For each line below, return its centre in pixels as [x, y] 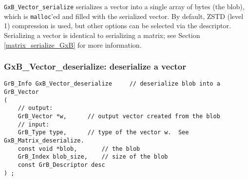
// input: [34, 124]
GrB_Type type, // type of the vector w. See [103, 133]
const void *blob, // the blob [79, 149]
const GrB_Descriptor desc [61, 165]
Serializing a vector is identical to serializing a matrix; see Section [102, 35]
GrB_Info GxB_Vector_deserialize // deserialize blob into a [112, 84]
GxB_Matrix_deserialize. [44, 140]
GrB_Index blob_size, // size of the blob [93, 157]
